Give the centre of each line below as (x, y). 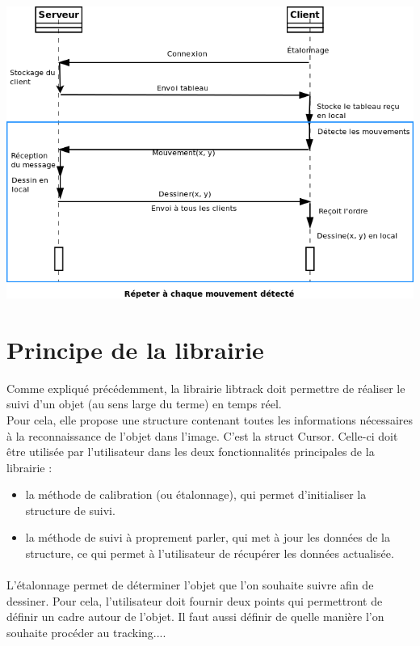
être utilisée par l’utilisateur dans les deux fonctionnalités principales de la (191, 452)
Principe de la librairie (135, 349)
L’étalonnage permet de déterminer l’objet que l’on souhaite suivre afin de (190, 585)
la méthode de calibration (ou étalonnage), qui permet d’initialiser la (196, 494)
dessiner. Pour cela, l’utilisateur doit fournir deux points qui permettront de (195, 600)
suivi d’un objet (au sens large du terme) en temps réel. (144, 404)
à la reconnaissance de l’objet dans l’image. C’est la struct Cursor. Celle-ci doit (202, 435)
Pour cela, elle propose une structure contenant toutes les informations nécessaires (210, 419)
